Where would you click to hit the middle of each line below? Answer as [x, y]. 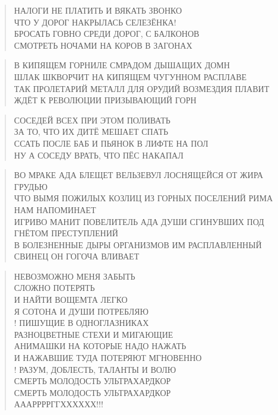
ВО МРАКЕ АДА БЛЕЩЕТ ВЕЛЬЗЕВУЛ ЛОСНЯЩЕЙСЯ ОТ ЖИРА [138, 175]
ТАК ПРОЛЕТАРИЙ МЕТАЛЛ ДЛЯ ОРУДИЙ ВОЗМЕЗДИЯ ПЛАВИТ [142, 88]
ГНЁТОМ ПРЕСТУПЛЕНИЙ [66, 233]
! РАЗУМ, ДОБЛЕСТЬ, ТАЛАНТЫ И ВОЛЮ [95, 369]
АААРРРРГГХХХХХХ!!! [59, 404]
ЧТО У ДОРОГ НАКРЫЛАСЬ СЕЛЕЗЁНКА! [95, 22]
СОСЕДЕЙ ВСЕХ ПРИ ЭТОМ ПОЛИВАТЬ [92, 120]
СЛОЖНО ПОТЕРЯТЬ [54, 288]
